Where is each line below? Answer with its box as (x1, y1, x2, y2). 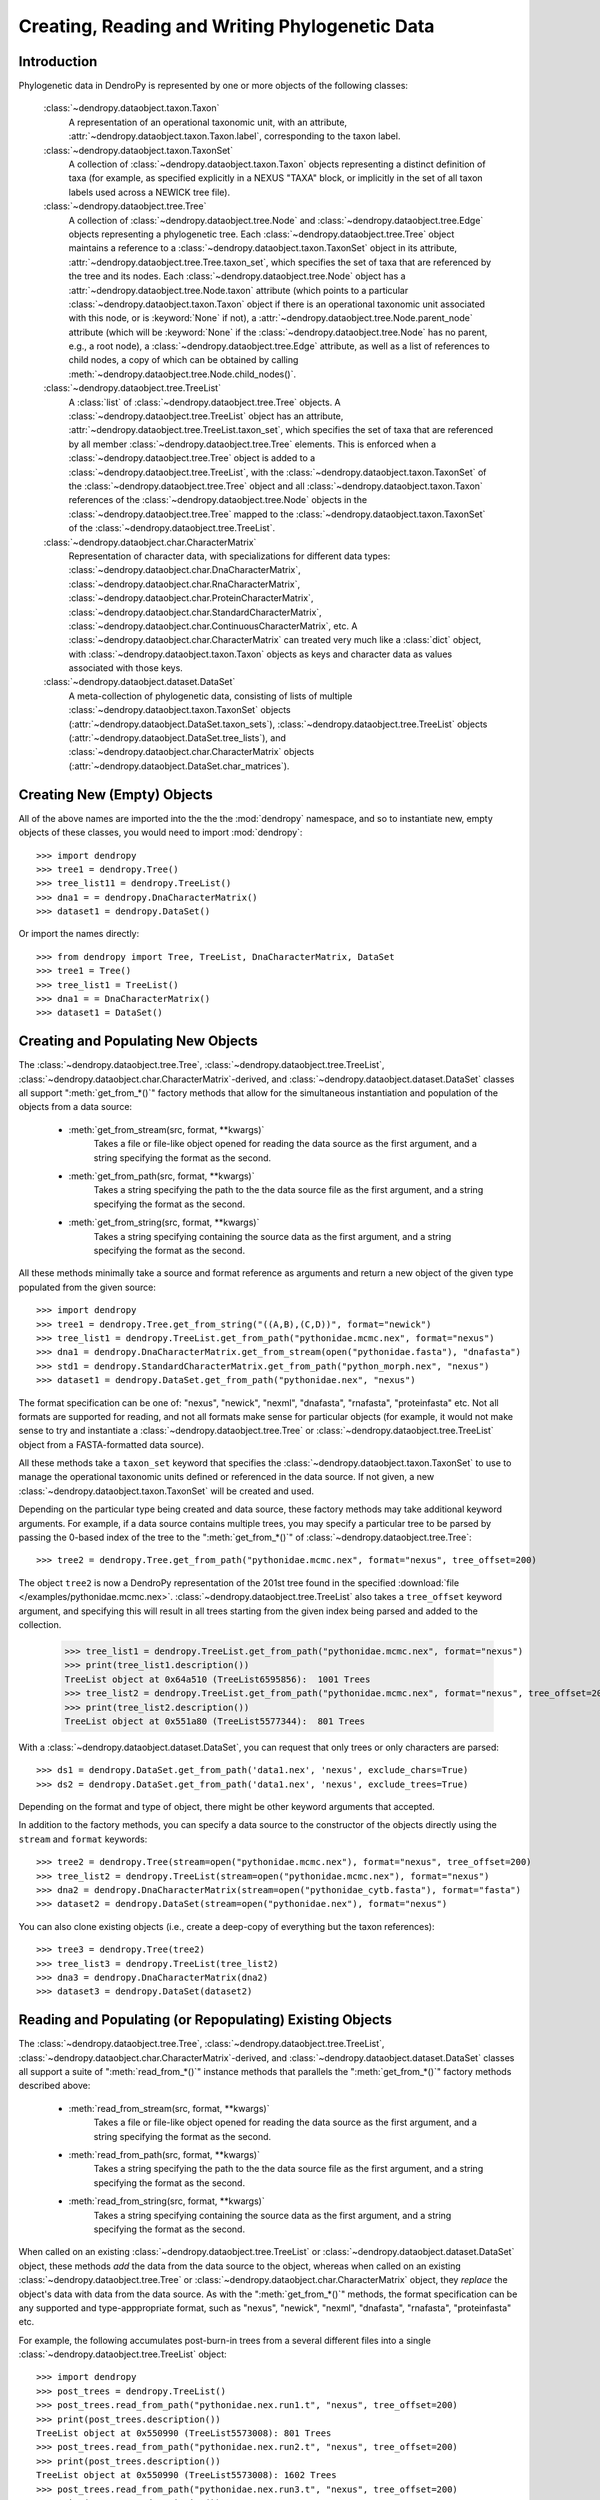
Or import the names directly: (18, 928, 140, 940)
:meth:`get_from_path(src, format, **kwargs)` (68, 1170, 255, 1182)
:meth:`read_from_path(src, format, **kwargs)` (68, 2149, 260, 2161)
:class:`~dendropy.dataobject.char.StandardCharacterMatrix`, (68, 606, 322, 618)
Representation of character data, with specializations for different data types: (68, 550, 391, 562)
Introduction (18, 53, 98, 70)
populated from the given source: (18, 1281, 157, 1293)
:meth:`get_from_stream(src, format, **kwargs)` (68, 1123, 265, 1135)
